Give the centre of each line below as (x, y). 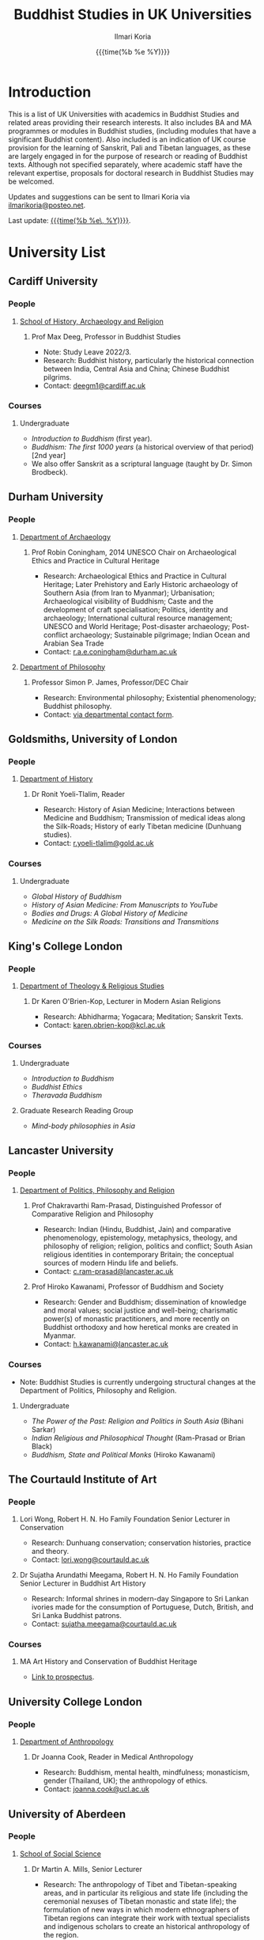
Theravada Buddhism (67, 1095)
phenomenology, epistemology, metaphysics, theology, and (140, 1238)
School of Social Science (60, 1854)
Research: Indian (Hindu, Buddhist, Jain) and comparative (137, 1230)
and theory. (50, 1552)
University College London (75, 1701)
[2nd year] (49, 455)
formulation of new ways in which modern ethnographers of (141, 1909)
